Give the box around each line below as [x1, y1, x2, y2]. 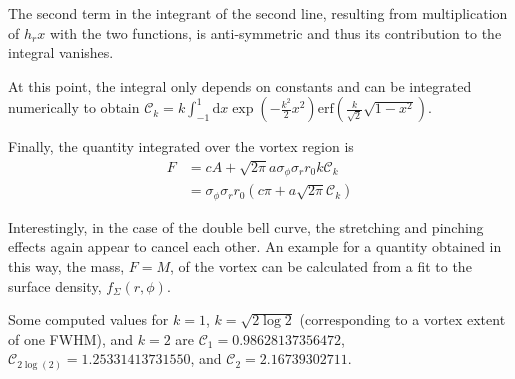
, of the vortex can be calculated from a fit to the [170, 255, 472, 276]
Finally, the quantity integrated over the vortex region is [8, 136, 354, 157]
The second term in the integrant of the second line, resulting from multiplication [8, 3, 508, 23]
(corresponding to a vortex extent [299, 309, 506, 330]
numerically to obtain [8, 97, 140, 118]
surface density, [8, 275, 102, 296]
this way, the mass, [8, 255, 125, 276]
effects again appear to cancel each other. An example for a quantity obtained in [8, 236, 502, 257]
